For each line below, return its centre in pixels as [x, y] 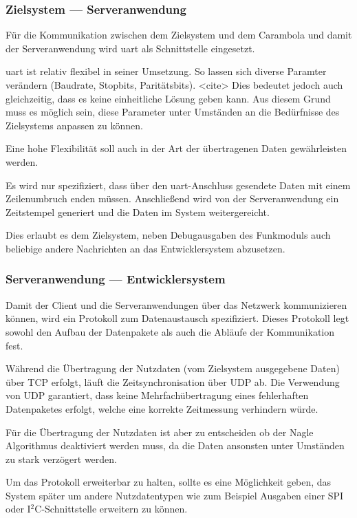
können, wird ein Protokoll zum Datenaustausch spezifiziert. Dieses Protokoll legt [177, 318]
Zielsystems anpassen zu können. [74, 125]
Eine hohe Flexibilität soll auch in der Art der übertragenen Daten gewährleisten [176, 148]
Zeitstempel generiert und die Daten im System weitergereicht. [138, 212]
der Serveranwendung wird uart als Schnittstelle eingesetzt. [130, 48]
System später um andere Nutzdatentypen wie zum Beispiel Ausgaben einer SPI [175, 495]
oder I [18, 509]
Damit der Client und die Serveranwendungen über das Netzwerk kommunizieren [176, 304]
